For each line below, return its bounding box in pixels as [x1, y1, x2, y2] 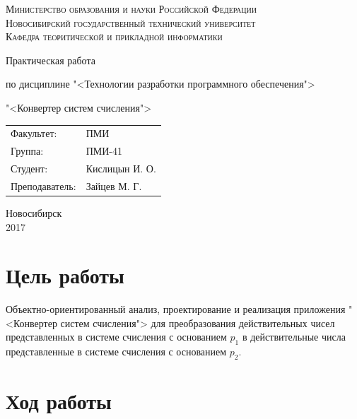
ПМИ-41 [86, 143, 122, 158]
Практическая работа [6, 52, 95, 67]
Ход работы [6, 386, 112, 415]
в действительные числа [242, 329, 346, 344]
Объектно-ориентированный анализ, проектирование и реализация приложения [6, 302, 346, 317]
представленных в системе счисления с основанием [6, 329, 227, 344]
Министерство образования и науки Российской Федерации [6, 1, 257, 16]
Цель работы [6, 261, 124, 290]
